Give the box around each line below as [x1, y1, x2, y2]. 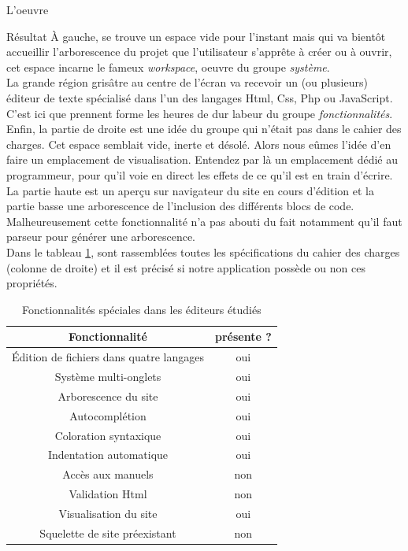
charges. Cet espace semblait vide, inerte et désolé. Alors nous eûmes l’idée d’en [6, 135, 391, 152]
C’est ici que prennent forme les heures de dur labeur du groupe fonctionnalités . [6, 105, 393, 121]
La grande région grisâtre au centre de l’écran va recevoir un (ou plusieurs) [6, 74, 368, 91]
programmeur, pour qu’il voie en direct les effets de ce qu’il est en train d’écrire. [6, 166, 393, 183]
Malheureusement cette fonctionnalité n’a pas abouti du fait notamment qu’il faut [6, 213, 402, 229]
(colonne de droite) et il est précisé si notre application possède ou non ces [6, 259, 365, 275]
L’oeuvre [6, 2, 49, 17]
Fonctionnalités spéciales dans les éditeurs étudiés [22, 301, 261, 317]
